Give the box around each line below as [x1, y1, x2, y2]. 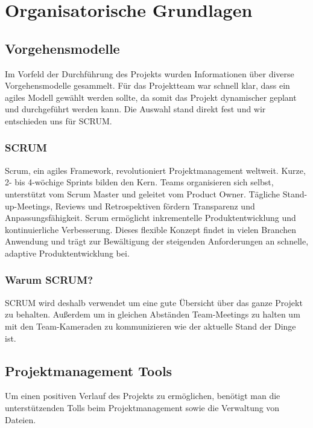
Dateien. [5, 413, 36, 426]
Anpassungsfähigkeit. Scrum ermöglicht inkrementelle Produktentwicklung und [5, 211, 296, 224]
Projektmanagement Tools [5, 361, 172, 380]
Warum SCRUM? [5, 272, 93, 287]
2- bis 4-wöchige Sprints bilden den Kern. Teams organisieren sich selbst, [5, 176, 274, 188]
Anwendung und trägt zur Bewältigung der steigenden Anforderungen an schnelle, [5, 235, 309, 248]
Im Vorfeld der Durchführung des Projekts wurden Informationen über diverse [5, 67, 294, 80]
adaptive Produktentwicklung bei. [5, 246, 130, 259]
